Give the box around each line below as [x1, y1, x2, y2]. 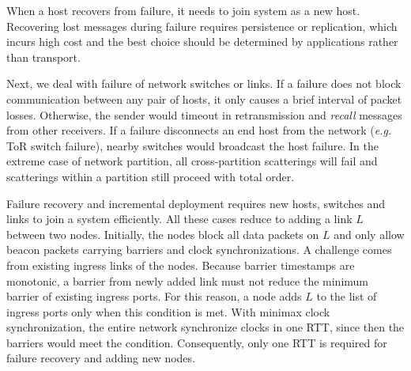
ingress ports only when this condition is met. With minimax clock [6, 303, 330, 320]
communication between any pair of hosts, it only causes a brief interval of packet [6, 90, 402, 107]
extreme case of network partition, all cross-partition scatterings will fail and [6, 153, 378, 169]
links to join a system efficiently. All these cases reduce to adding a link [6, 210, 353, 227]
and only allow [334, 225, 405, 242]
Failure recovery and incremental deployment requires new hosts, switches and [6, 195, 386, 211]
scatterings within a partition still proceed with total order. [6, 168, 295, 184]
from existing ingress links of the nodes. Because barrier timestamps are [6, 256, 355, 273]
